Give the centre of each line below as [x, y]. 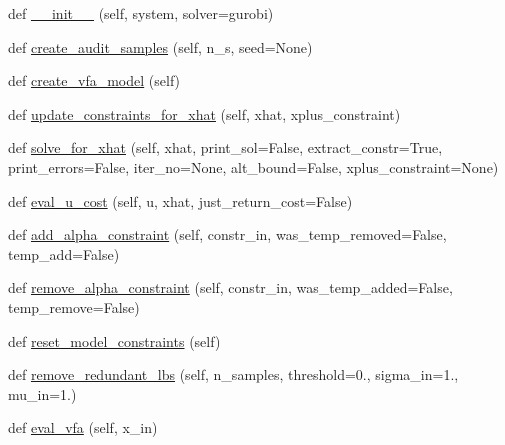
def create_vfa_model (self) [94, 80]
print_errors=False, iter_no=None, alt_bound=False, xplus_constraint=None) [253, 166]
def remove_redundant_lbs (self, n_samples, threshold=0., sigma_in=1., [233, 374]
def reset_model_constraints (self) [114, 340]
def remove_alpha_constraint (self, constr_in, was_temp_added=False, [230, 287]
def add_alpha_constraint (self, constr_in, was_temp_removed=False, [227, 234]
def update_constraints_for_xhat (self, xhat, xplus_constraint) [204, 113]
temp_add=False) [64, 253]
